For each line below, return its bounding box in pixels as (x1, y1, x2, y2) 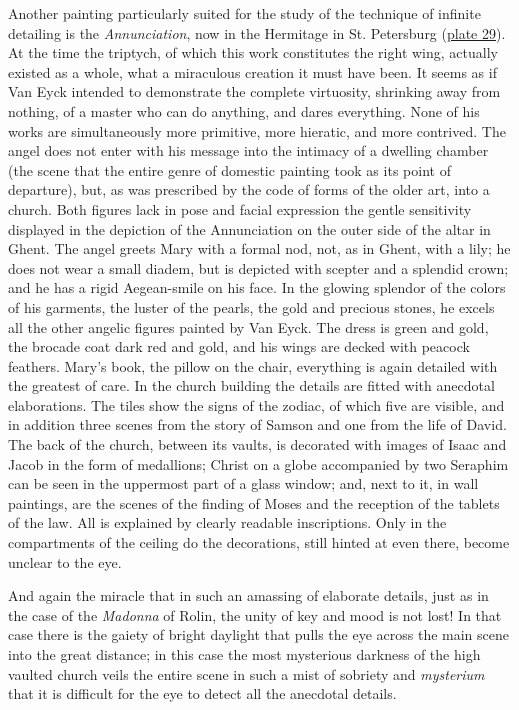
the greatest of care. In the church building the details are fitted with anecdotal (8, 375, 495, 396)
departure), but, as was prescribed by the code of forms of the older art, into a (8, 179, 490, 200)
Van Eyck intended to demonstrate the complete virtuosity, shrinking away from (8, 81, 501, 102)
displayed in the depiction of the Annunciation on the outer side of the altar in (8, 218, 491, 239)
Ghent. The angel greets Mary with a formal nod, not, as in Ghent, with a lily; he (8, 238, 511, 259)
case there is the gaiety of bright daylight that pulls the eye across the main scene (8, 624, 510, 645)
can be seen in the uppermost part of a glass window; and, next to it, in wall (8, 473, 479, 494)
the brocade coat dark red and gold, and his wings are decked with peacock (8, 336, 470, 357)
